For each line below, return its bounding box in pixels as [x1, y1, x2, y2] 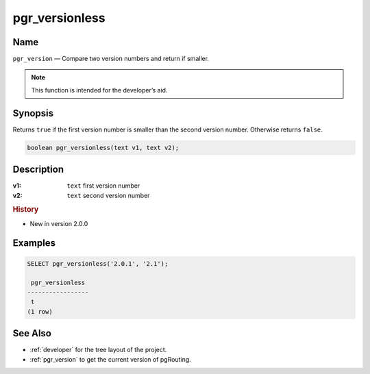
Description [12, 164, 64, 175]
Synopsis [12, 107, 54, 119]
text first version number [66, 182, 140, 190]
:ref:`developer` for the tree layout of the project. [29, 346, 167, 354]
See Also [12, 327, 51, 339]
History [12, 205, 39, 214]
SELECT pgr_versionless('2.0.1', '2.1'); [27, 260, 169, 267]
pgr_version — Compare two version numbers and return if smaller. [12, 55, 209, 63]
